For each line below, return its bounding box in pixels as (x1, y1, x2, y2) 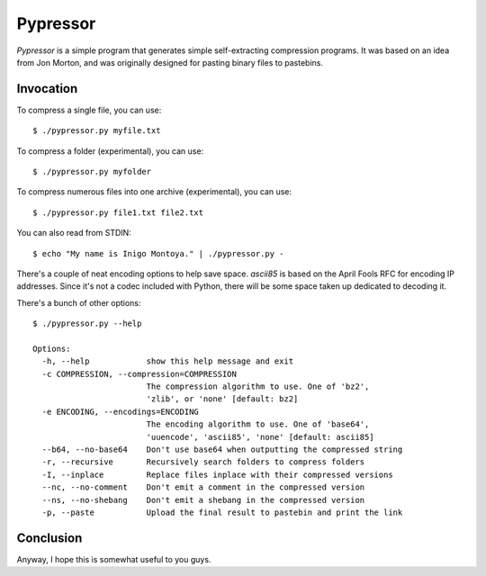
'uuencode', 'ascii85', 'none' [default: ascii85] (146, 432, 374, 442)
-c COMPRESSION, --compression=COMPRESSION (41, 369, 238, 379)
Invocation (16, 81, 78, 96)
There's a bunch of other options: (16, 297, 141, 308)
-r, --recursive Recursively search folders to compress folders (41, 457, 365, 467)
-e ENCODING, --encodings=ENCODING (41, 406, 200, 417)
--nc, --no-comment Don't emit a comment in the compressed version (41, 482, 365, 492)
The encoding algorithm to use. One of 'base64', (146, 419, 370, 429)
